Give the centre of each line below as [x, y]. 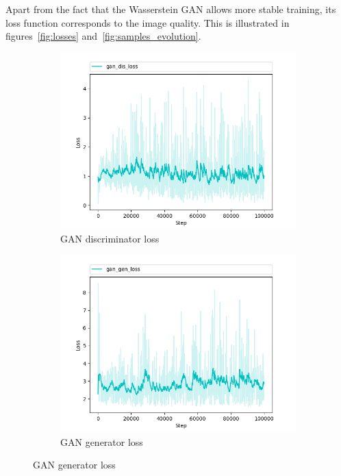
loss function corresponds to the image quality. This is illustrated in [148, 22]
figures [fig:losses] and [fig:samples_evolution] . [103, 36]
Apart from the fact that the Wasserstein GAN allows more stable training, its [171, 9]
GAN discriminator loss [110, 239]
